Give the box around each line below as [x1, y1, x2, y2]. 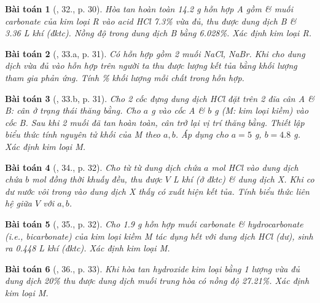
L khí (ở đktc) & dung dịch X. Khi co [173, 173, 314, 186]
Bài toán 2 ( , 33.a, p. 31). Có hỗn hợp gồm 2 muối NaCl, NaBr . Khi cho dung [5, 47, 305, 60]
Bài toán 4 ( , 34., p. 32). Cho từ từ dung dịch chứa [5, 160, 201, 173]
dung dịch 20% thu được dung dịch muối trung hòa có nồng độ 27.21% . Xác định [5, 274, 310, 287]
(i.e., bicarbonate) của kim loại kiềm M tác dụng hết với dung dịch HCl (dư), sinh [5, 229, 313, 242]
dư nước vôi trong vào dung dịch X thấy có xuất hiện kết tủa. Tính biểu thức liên [5, 184, 310, 197]
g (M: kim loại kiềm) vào [214, 104, 309, 117]
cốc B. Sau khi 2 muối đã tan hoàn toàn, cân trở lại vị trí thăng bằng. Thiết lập [5, 116, 305, 128]
